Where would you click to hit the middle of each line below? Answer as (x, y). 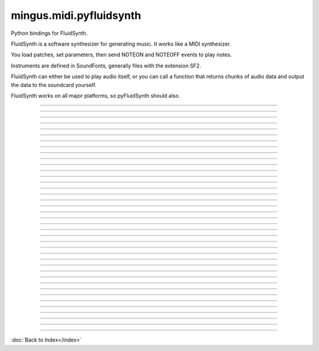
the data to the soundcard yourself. (54, 85)
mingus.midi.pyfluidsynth (76, 15)
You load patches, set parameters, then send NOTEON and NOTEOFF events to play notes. (121, 55)
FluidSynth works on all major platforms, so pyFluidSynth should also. (95, 95)
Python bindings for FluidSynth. (49, 33)
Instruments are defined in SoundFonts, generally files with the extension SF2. (106, 66)
